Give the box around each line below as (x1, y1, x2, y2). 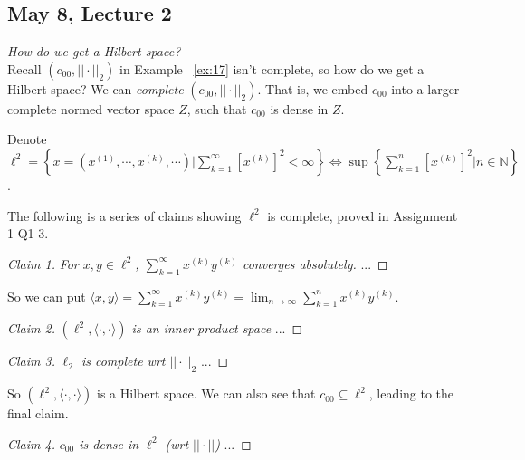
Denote (7, 129, 47, 149)
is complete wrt (81, 351, 166, 370)
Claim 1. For (7, 254, 79, 273)
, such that (186, 99, 247, 118)
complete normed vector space (7, 99, 175, 118)
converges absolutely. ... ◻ (242, 254, 388, 273)
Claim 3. (7, 351, 55, 370)
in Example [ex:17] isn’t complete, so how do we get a (119, 59, 425, 78)
